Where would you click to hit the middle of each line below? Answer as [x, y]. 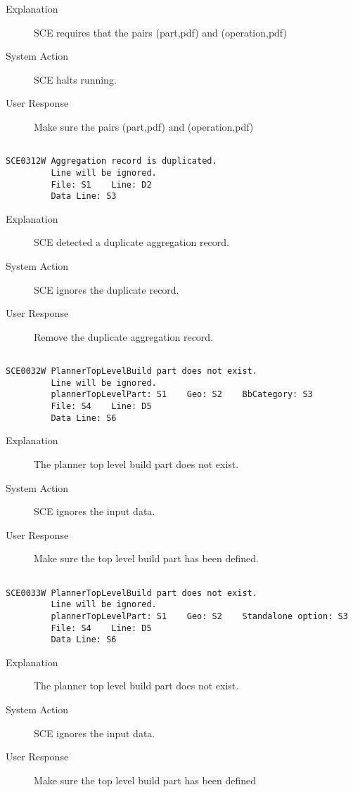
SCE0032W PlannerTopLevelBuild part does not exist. [131, 371]
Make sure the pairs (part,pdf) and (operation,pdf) [144, 126]
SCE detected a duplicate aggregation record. [131, 242]
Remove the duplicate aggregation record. [124, 336]
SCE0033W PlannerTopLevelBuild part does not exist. [131, 593]
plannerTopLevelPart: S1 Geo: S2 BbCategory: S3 [182, 395]
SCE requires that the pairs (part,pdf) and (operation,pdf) [160, 32]
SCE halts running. [75, 79]
